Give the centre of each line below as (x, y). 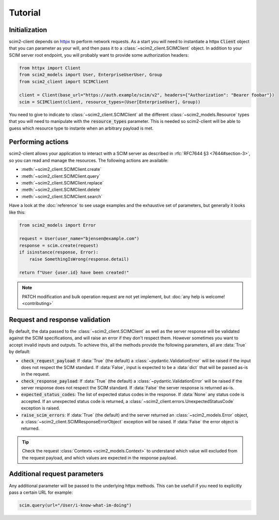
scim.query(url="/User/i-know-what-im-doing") (75, 505)
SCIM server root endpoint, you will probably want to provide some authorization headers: (99, 55)
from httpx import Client (50, 68)
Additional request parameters (56, 474)
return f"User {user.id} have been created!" (74, 273)
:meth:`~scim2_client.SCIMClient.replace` (62, 183)
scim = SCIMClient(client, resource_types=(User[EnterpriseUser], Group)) (110, 102)
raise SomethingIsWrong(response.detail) (79, 259)
